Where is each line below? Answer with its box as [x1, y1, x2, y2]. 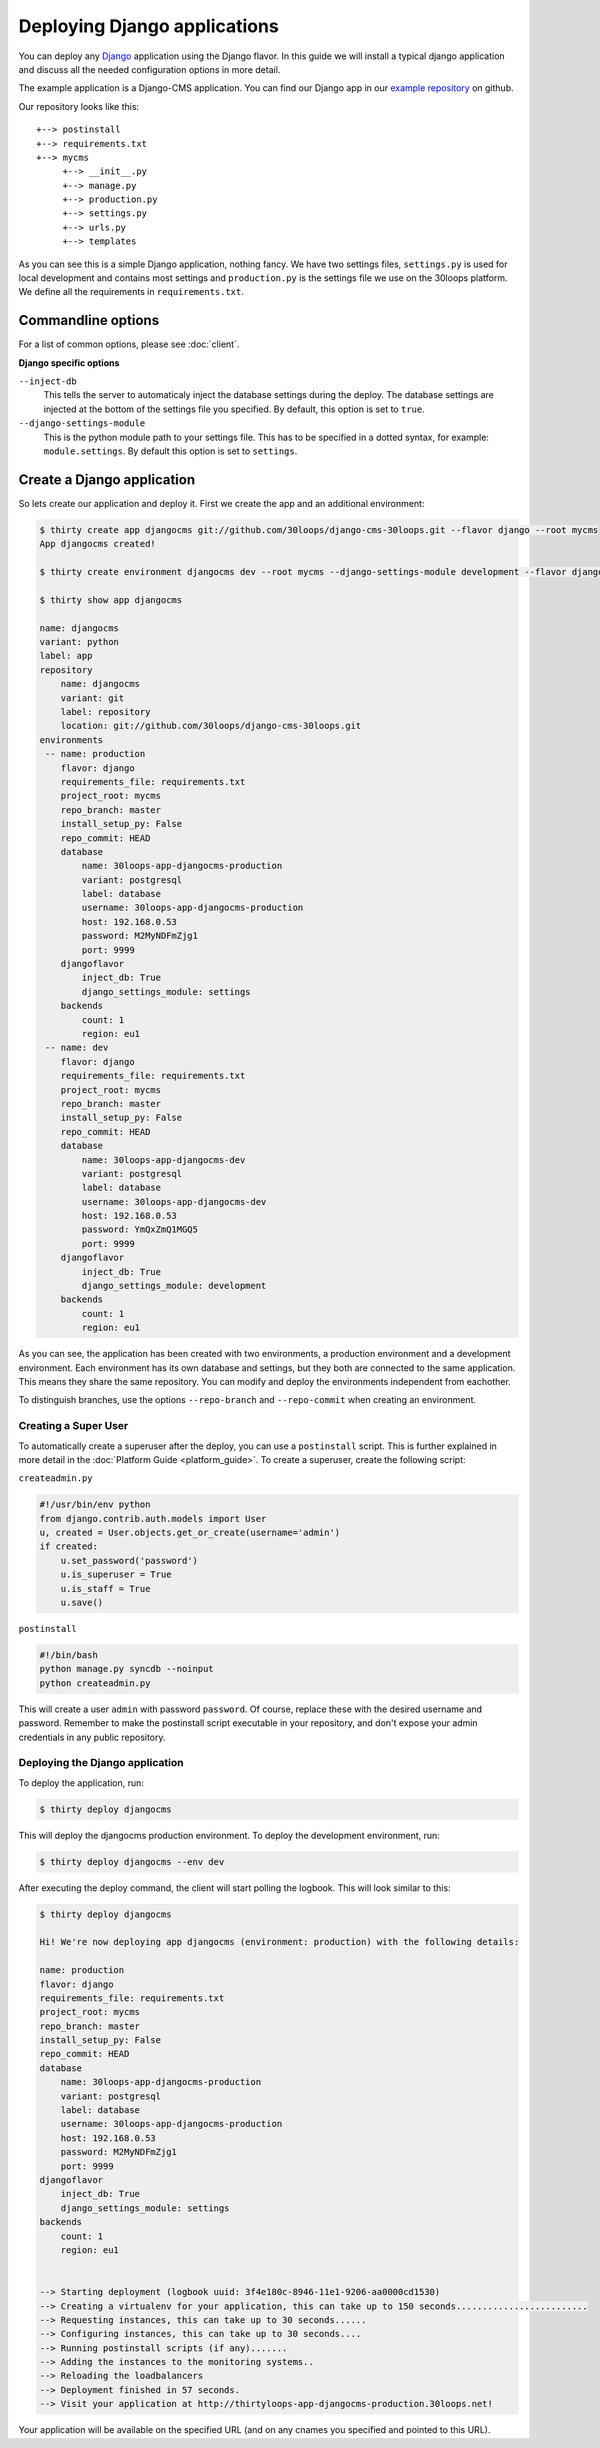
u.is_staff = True [60, 1583, 151, 1594]
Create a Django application [18, 471, 195, 488]
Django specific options [18, 356, 120, 369]
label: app [39, 650, 93, 662]
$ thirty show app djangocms [39, 594, 183, 605]
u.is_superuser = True [60, 1569, 172, 1580]
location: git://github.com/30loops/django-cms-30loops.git [60, 720, 362, 732]
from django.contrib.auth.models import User [39, 1513, 267, 1524]
